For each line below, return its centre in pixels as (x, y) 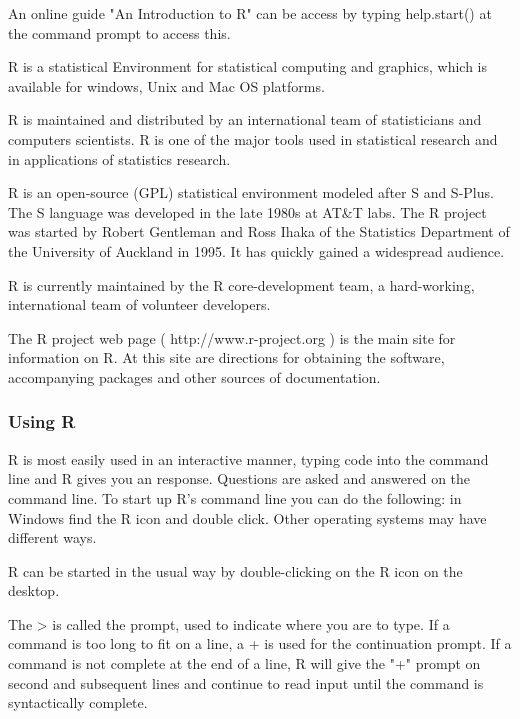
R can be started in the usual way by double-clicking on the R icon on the (235, 570)
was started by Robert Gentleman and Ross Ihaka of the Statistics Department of (259, 231)
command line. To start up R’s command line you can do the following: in (235, 497)
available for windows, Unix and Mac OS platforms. (166, 85)
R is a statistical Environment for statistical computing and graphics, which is (247, 66)
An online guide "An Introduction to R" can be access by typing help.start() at (250, 13)
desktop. (34, 590)
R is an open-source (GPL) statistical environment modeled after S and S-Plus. (251, 192)
